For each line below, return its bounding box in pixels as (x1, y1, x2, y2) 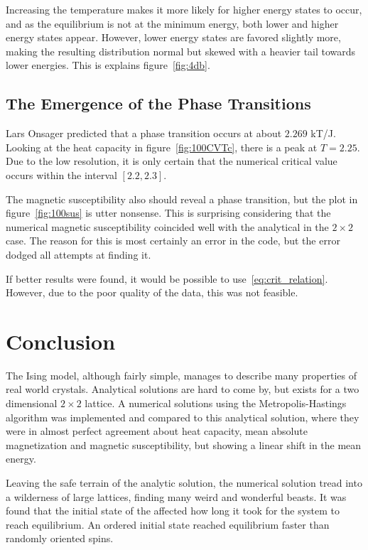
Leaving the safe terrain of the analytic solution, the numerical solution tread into (6, 475, 362, 490)
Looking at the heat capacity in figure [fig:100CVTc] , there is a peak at (6, 139, 318, 154)
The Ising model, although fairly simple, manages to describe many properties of (6, 367, 357, 382)
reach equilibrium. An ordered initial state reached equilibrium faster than (6, 517, 330, 532)
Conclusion (6, 326, 116, 355)
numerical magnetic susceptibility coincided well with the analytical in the (6, 219, 329, 234)
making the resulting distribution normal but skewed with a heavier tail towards (6, 43, 356, 58)
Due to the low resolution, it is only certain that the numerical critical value (6, 153, 337, 168)
